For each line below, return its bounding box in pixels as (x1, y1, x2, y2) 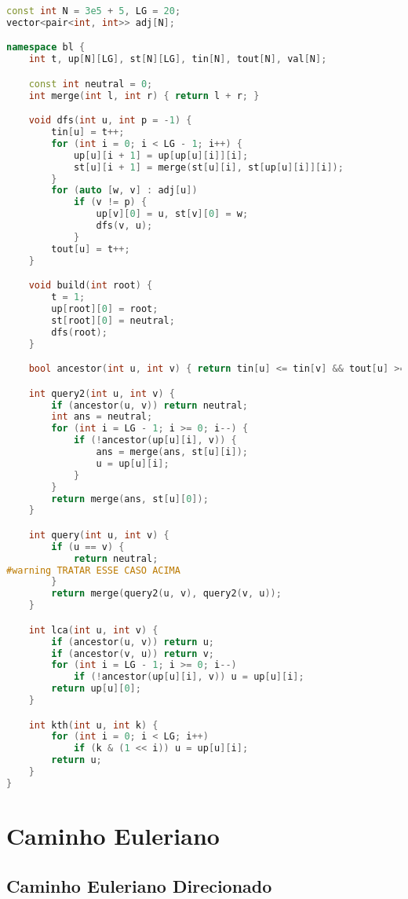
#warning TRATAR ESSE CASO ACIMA (6, 564, 180, 576)
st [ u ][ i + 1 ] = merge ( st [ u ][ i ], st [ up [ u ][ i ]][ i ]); (73, 161, 344, 173)
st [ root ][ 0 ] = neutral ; (51, 314, 175, 326)
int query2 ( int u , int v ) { (28, 387, 175, 399)
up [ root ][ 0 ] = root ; (51, 303, 158, 314)
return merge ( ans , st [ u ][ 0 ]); (51, 493, 209, 505)
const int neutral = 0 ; (28, 78, 153, 90)
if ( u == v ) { (51, 541, 125, 552)
